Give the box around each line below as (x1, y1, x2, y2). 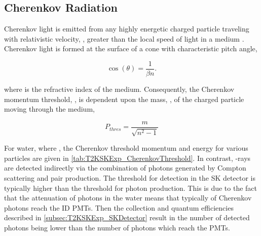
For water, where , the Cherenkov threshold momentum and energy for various (4, 143, 248, 153)
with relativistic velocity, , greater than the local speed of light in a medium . (4, 33, 244, 44)
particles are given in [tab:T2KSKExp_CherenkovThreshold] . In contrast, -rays (4, 152, 251, 163)
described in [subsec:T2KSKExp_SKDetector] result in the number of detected (4, 212, 250, 223)
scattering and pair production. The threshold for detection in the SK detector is (4, 173, 255, 183)
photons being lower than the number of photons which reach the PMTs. (4, 222, 230, 233)
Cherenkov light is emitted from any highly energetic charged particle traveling (4, 23, 249, 34)
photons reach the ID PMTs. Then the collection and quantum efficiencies (4, 202, 234, 213)
